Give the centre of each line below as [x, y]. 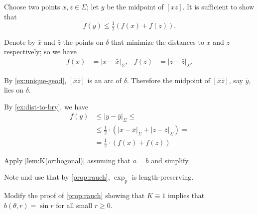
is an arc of [104, 80]
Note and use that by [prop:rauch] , [57, 177]
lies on [14, 90]
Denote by [20, 42]
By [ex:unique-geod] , [35, 80]
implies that [186, 195]
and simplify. [171, 160]
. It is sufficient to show [218, 6]
